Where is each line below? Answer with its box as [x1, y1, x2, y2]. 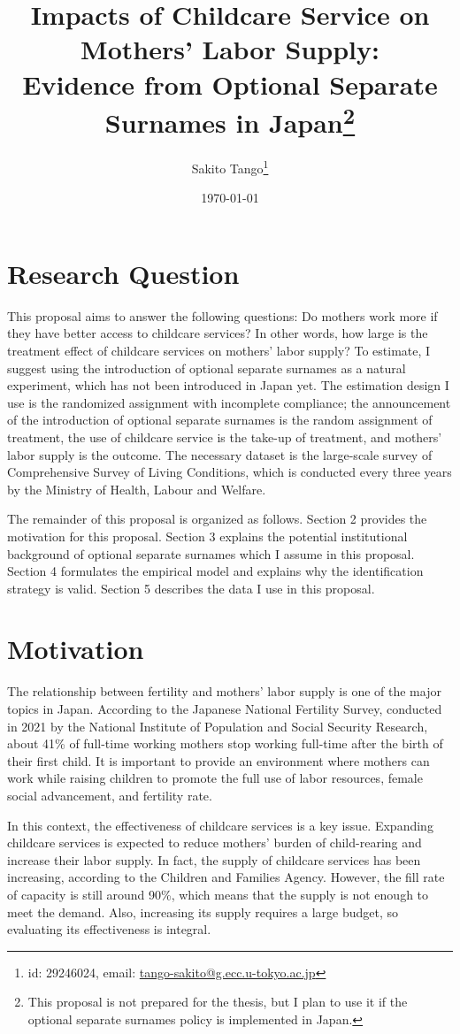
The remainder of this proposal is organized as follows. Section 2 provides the [7, 509, 427, 528]
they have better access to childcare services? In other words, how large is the [7, 324, 428, 342]
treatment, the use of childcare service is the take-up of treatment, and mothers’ [7, 427, 442, 446]
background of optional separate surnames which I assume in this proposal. [7, 544, 415, 563]
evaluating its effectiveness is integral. [7, 920, 211, 938]
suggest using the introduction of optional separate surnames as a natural [7, 358, 406, 377]
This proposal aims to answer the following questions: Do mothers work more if [7, 306, 438, 325]
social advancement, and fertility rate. [7, 785, 212, 804]
